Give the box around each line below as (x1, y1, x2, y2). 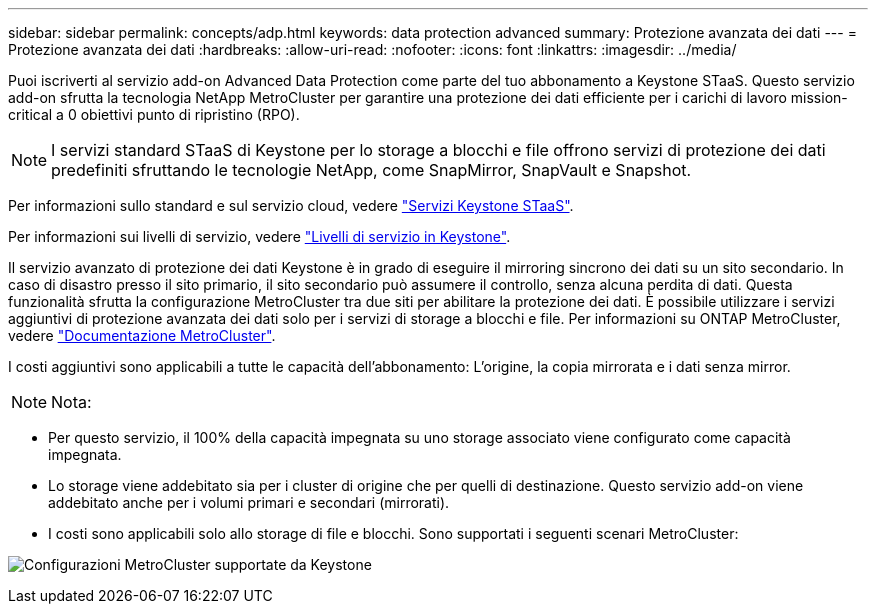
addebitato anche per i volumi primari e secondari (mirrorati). (48, 494, 450, 511)
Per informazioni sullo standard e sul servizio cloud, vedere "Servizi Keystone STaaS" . (8, 197, 574, 214)
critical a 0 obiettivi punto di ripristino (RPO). (8, 106, 300, 123)
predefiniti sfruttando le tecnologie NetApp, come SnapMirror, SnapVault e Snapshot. (51, 160, 692, 180)
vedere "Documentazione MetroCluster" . (8, 327, 276, 344)
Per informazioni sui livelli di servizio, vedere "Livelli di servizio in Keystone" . (8, 228, 511, 245)
